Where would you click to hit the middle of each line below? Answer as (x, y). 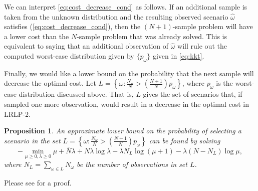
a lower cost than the (37, 36)
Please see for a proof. (38, 182)
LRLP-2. (17, 114)
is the (224, 83)
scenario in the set (32, 140)
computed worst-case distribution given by (69, 55)
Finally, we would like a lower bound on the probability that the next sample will (129, 73)
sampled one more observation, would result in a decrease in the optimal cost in (126, 104)
